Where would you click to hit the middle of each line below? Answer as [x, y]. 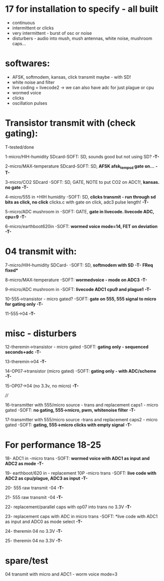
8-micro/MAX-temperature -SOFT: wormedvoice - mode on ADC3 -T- [76, 280]
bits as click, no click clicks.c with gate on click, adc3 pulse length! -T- [77, 202]
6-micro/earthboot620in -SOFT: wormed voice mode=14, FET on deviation [82, 226]
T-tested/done [20, 147]
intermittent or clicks [33, 28]
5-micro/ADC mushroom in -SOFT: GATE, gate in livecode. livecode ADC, [80, 211]
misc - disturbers [41, 333]
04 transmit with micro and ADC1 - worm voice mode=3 [61, 574]
